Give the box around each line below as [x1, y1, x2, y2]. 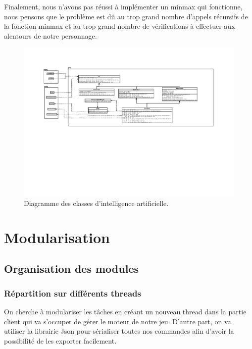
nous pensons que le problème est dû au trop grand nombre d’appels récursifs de [4, 11, 248, 21]
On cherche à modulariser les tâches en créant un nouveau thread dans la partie [4, 306, 247, 316]
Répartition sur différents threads [4, 287, 141, 299]
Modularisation [4, 227, 110, 247]
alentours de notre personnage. [4, 30, 97, 41]
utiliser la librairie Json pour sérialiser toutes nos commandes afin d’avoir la [4, 326, 234, 336]
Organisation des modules [4, 261, 139, 276]
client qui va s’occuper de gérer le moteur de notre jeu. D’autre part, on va [4, 316, 231, 326]
